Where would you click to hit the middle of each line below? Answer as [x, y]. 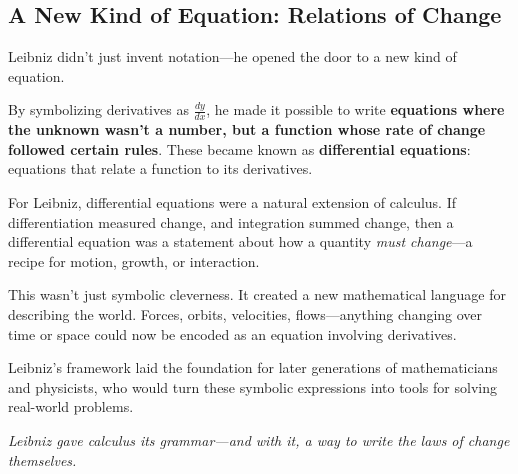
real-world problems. [71, 406]
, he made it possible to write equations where [355, 109]
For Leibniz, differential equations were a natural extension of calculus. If [232, 202]
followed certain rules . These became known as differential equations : [239, 148]
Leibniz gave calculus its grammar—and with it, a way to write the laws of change [259, 439]
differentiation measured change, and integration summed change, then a [231, 221]
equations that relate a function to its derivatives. [160, 168]
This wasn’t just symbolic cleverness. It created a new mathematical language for [257, 294]
